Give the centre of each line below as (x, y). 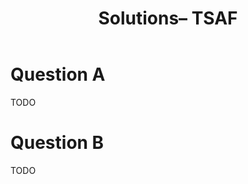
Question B (57, 143)
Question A (58, 74)
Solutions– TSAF (168, 18)
